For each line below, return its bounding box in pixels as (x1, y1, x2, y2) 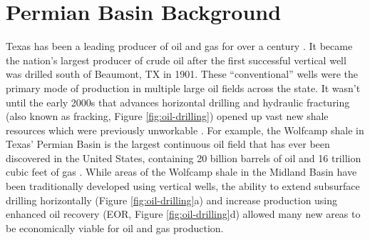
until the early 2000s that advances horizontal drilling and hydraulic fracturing (6, 94, 350, 109)
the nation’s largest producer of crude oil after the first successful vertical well (6, 52, 346, 67)
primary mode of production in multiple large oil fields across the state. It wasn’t (6, 80, 361, 95)
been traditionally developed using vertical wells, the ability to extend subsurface (6, 179, 360, 194)
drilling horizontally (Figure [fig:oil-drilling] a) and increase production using (6, 192, 338, 207)
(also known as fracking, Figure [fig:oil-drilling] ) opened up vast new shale (6, 109, 329, 124)
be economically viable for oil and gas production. (6, 220, 224, 235)
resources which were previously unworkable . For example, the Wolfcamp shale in (6, 122, 364, 137)
